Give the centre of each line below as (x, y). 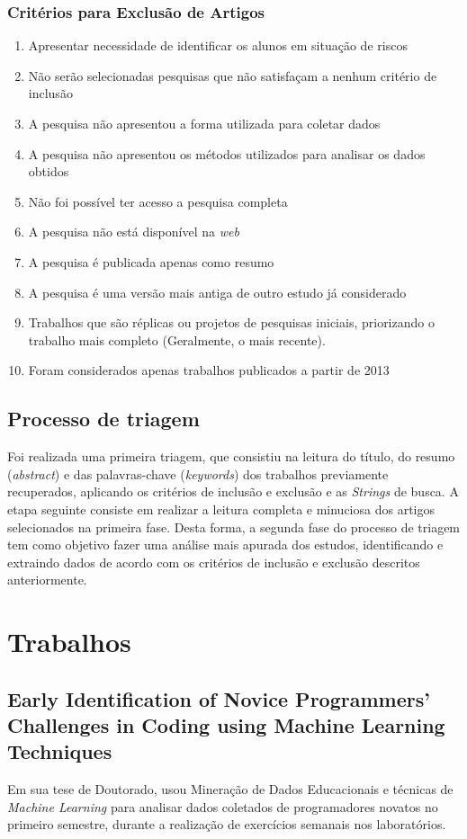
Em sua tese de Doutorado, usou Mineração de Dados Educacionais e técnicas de (230, 789)
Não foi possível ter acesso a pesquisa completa (158, 201)
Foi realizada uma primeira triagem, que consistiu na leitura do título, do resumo (231, 456)
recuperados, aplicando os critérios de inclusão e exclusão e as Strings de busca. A (233, 491)
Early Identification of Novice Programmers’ (219, 698)
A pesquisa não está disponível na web (134, 232)
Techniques (60, 751)
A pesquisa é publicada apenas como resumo (151, 261)
